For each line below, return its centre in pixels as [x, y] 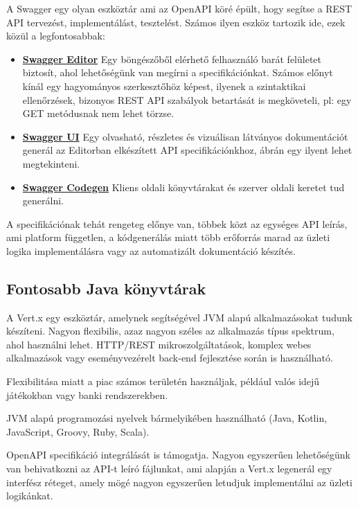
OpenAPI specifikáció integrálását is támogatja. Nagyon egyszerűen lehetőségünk [178, 455]
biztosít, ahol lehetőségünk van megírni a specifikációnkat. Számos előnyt [178, 72]
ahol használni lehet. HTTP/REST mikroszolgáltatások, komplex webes [159, 344]
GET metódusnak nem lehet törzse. [98, 113]
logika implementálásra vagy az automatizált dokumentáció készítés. [151, 250]
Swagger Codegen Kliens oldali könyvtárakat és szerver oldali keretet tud [184, 187]
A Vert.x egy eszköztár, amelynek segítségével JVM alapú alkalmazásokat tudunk [179, 317]
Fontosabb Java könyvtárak [106, 288]
